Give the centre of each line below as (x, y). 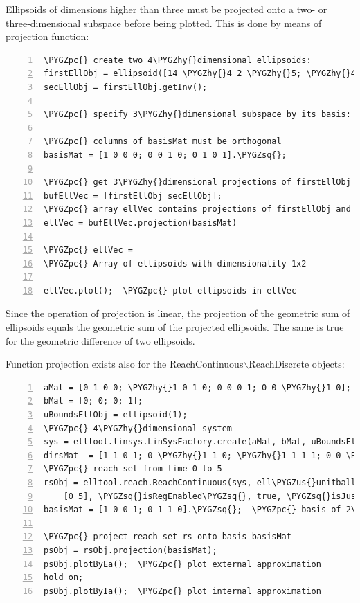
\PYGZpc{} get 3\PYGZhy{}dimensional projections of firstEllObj (197, 182)
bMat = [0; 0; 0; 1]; (93, 401)
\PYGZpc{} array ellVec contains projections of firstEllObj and (197, 209)
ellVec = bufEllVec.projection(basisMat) (141, 223)
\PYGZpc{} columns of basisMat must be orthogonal (163, 142)
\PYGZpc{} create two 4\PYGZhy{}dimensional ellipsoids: (178, 60)
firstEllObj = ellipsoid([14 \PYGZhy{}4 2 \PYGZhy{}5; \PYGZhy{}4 (200, 74)
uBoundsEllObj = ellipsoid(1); (116, 415)
